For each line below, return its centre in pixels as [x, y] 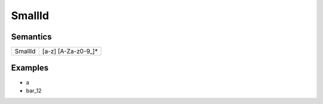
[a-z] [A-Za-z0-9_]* [70, 51]
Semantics [31, 37]
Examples [30, 68]
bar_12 [34, 90]
